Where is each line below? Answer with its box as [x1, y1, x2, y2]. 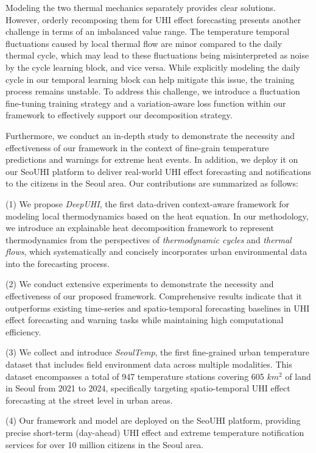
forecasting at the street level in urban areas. [5, 393, 173, 406]
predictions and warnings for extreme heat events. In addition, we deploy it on [5, 153, 298, 166]
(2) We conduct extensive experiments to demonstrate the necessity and [5, 277, 274, 290]
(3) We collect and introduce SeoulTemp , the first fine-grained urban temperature [5, 346, 310, 358]
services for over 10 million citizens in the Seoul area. [5, 438, 204, 451]
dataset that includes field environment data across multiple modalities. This [5, 358, 292, 371]
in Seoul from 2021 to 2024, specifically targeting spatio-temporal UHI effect [5, 382, 290, 394]
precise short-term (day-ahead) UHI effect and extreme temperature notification [5, 426, 304, 438]
